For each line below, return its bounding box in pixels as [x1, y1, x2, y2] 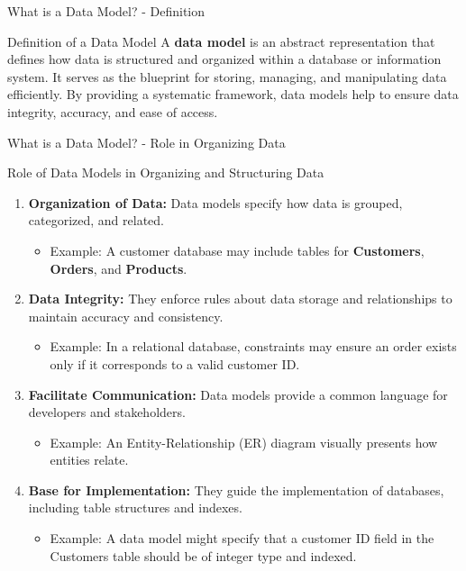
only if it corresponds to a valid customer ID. [50, 354, 300, 373]
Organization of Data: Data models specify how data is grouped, [28, 193, 403, 212]
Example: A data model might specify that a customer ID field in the [50, 529, 434, 548]
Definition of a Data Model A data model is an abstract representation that [7, 32, 435, 50]
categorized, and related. [28, 211, 164, 230]
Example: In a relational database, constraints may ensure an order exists [50, 337, 457, 356]
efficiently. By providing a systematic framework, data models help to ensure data [7, 85, 459, 104]
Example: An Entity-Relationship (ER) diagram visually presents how [50, 432, 438, 451]
